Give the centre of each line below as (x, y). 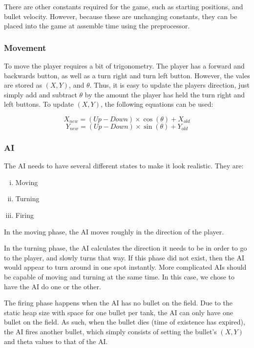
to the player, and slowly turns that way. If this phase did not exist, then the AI (124, 257)
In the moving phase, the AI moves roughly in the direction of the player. (114, 231)
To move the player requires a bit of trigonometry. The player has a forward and (124, 66)
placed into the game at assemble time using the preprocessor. (97, 26)
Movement (25, 47)
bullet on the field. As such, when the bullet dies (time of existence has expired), (125, 322)
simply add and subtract (41, 94)
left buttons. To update (39, 104)
